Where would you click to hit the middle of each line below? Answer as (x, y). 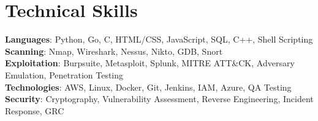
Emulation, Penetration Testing (64, 74)
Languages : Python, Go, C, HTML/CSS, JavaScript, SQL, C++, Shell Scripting (159, 39)
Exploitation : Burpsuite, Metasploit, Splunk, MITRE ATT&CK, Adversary (150, 63)
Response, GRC (35, 110)
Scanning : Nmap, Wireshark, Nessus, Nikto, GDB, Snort (114, 51)
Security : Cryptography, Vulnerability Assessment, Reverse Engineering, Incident (159, 99)
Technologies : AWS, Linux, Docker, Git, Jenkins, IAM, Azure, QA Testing (148, 87)
